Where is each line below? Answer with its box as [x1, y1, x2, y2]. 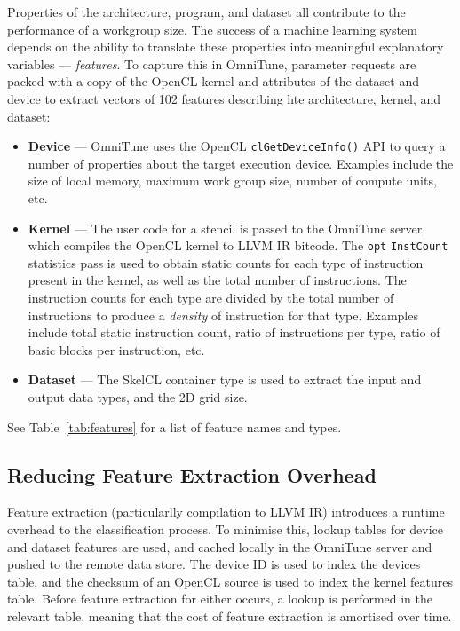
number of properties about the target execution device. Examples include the [28, 154, 454, 172]
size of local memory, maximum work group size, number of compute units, [28, 171, 437, 190]
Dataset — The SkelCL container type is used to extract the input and [28, 370, 422, 389]
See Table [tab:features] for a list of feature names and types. [7, 417, 342, 436]
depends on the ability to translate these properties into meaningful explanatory [7, 37, 444, 56]
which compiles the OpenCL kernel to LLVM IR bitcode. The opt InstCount [28, 236, 448, 255]
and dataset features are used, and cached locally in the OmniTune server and [7, 537, 432, 556]
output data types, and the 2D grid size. [28, 388, 248, 406]
